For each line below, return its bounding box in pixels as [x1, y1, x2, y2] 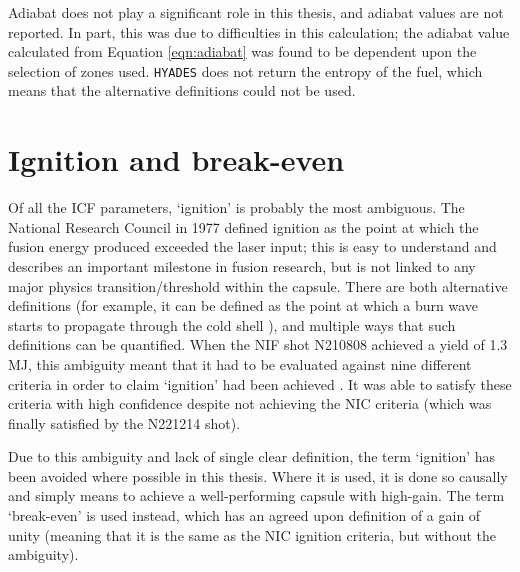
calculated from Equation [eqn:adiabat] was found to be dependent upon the [8, 41, 477, 62]
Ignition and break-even [8, 139, 345, 180]
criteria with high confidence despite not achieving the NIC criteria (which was [8, 393, 492, 414]
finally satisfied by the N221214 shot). [8, 412, 241, 433]
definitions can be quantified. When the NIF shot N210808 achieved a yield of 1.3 [8, 334, 508, 355]
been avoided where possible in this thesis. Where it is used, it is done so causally [8, 465, 508, 486]
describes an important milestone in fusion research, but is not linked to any [8, 255, 476, 276]
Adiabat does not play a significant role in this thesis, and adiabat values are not [8, 2, 504, 22]
